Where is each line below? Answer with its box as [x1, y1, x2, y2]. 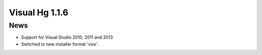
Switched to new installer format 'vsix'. [21, 41, 99, 47]
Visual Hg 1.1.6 [9, 7, 69, 18]
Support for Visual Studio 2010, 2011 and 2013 [21, 34, 113, 40]
